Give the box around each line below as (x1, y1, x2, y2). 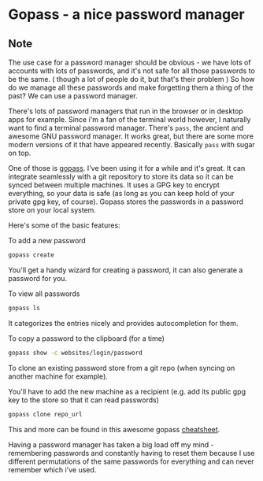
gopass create (8, 251, 55, 259)
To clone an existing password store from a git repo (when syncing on (8, 363, 235, 372)
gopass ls (8, 304, 41, 312)
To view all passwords (8, 289, 80, 298)
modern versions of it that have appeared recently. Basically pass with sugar (8, 140, 256, 149)
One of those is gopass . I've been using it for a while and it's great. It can (8, 164, 246, 172)
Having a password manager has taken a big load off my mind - (8, 439, 214, 450)
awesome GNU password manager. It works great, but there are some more (8, 131, 254, 141)
